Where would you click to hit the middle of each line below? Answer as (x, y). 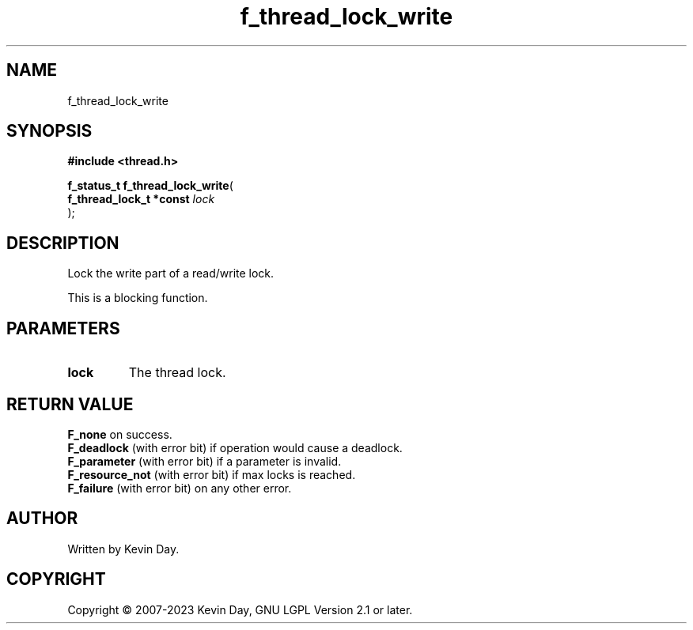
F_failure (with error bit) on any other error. (180, 488)
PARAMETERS (63, 328)
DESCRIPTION (63, 243)
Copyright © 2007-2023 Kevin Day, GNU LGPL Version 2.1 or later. (240, 609)
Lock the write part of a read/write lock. (171, 274)
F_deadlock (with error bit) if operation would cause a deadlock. (235, 447)
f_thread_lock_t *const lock (141, 199)
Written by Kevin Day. (123, 549)
